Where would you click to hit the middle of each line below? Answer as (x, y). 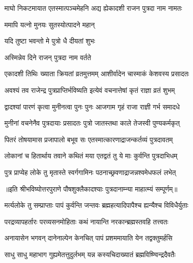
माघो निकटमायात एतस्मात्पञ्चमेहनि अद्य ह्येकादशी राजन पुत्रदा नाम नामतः (93, 8)
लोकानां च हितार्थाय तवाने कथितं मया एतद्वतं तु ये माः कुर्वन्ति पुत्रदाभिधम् (91, 156)
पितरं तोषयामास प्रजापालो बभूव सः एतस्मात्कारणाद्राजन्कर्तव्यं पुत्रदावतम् (89, 139)
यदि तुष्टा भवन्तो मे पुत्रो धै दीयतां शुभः (50, 41)
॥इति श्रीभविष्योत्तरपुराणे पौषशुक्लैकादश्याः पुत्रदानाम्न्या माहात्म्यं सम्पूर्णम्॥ (91, 188)
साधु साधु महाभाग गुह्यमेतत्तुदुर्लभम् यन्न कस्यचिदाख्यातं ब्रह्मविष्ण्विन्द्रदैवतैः (90, 254)
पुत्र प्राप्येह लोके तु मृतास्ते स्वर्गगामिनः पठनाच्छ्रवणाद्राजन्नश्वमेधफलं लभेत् (90, 172)
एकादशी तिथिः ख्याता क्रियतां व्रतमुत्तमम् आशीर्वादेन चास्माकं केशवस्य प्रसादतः (97, 74)
